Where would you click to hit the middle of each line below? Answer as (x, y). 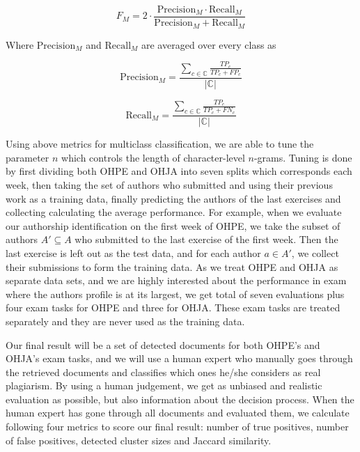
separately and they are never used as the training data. (125, 321)
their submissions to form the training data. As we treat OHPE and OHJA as (172, 266)
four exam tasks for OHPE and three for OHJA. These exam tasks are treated (173, 307)
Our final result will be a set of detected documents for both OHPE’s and (163, 344)
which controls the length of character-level (153, 157)
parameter (28, 157)
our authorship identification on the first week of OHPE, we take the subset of (173, 225)
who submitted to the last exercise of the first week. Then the (206, 239)
